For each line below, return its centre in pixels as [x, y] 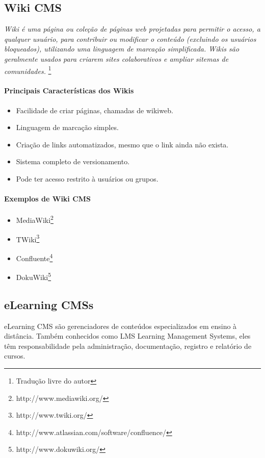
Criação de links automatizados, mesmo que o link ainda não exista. [122, 144]
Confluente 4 [34, 257]
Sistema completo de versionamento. [73, 161]
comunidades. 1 [28, 70]
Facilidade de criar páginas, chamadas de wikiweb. [95, 110]
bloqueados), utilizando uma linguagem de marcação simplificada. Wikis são [122, 49]
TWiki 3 [28, 238]
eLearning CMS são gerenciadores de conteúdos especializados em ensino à [121, 326]
